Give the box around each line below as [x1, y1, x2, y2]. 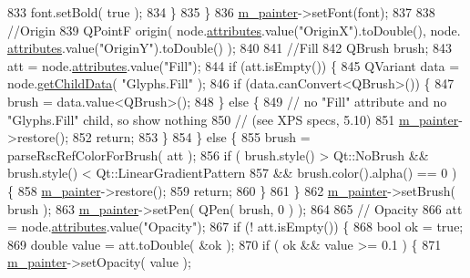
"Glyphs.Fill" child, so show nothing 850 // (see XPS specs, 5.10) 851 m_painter [7, 109, 459, 129]
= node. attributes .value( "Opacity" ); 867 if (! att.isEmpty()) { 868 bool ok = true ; [7, 217, 464, 236]
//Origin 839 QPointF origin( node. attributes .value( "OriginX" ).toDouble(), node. [7, 20, 461, 39]
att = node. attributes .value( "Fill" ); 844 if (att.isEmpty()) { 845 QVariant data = [7, 56, 460, 75]
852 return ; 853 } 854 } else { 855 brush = [72, 128, 311, 147]
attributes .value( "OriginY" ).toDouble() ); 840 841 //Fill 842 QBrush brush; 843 [7, 38, 452, 57]
